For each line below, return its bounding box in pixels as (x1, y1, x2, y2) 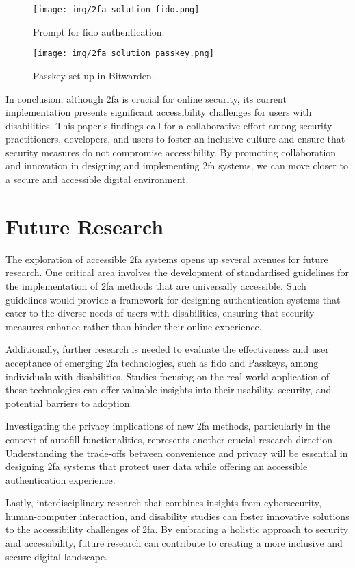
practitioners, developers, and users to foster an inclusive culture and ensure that (5, 132, 345, 146)
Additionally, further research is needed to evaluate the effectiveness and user (5, 342, 329, 356)
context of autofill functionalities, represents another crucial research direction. (5, 432, 336, 446)
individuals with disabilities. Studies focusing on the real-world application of (5, 369, 330, 383)
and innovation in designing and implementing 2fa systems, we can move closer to (5, 158, 348, 173)
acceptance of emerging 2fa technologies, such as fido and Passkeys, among (5, 355, 319, 369)
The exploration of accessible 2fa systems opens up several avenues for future (5, 251, 328, 266)
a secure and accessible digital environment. (5, 172, 189, 186)
